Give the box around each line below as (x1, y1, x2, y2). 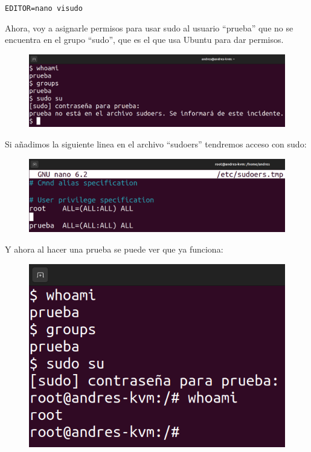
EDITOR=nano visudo (5, 4, 83, 13)
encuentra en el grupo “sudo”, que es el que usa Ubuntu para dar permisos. (5, 33, 284, 46)
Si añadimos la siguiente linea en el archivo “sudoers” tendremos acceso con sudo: (5, 138, 307, 150)
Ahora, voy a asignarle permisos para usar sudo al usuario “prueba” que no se (5, 21, 293, 34)
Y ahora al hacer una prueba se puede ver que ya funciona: (5, 242, 223, 255)
